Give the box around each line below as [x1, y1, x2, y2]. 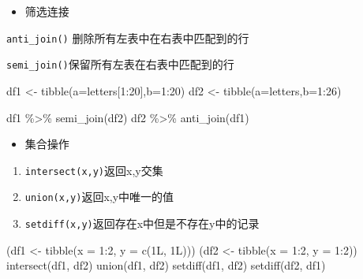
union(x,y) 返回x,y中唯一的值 [24, 188, 174, 205]
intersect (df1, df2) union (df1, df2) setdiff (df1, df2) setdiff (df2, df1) [6, 257, 326, 273]
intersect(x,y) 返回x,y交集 [24, 162, 163, 178]
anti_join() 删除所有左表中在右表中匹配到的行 [6, 29, 249, 46]
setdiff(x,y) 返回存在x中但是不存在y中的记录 [24, 215, 260, 231]
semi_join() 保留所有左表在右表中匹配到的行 [6, 56, 234, 73]
